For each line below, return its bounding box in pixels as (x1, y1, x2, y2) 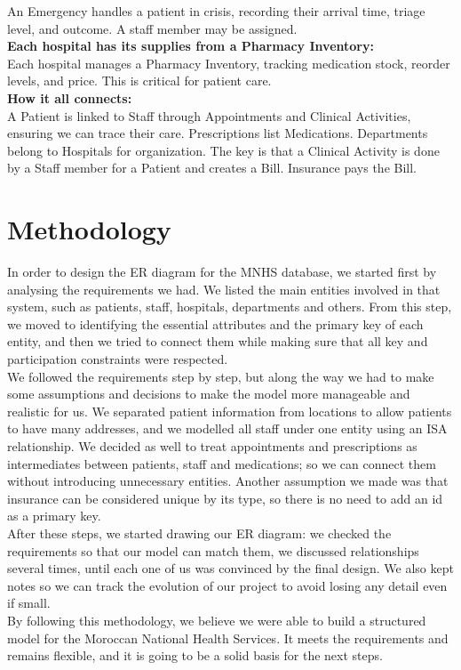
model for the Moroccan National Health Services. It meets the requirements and (7, 628, 449, 647)
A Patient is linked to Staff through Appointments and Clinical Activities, (7, 106, 411, 125)
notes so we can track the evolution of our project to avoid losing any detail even (7, 576, 448, 594)
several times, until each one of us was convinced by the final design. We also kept (7, 559, 454, 577)
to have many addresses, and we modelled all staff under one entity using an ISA (7, 419, 448, 438)
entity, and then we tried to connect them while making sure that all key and (7, 332, 428, 351)
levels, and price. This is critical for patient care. (7, 71, 272, 90)
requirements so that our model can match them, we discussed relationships (7, 541, 419, 560)
